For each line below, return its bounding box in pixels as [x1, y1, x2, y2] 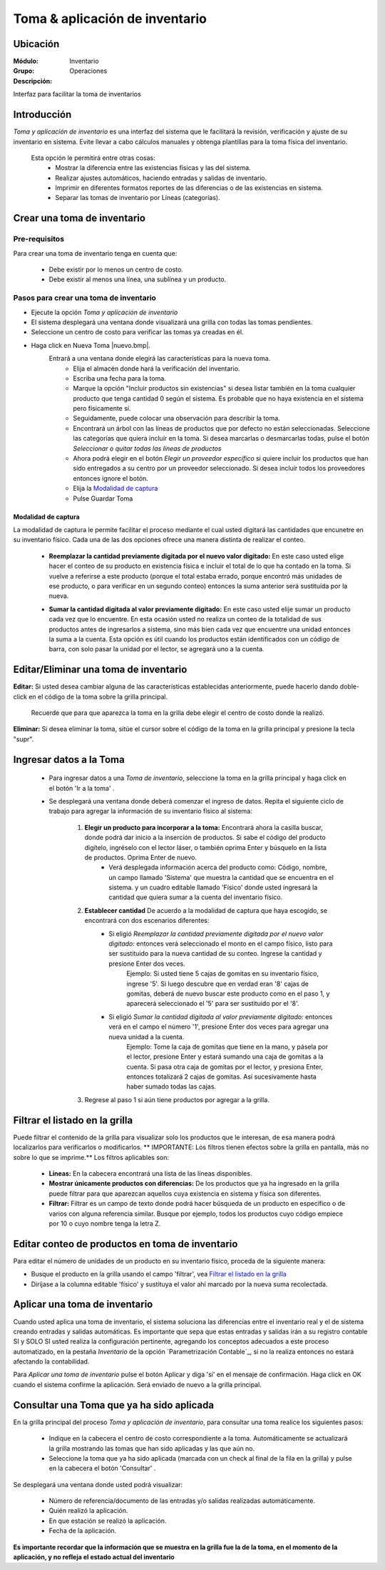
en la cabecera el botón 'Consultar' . [48, 1464, 156, 1473]
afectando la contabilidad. [13, 1357, 90, 1366]
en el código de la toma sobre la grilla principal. [29, 692, 168, 701]
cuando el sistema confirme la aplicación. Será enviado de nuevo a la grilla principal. [13, 1380, 262, 1389]
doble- [339, 682, 360, 691]
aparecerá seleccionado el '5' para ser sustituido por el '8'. [126, 999, 299, 1008]
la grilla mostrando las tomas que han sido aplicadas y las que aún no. [48, 1444, 255, 1453]
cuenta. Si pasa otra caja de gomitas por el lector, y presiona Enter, [126, 1062, 324, 1071]
